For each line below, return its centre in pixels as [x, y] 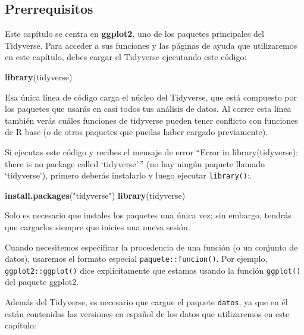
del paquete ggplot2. [42, 282]
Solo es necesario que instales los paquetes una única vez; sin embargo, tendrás [148, 215]
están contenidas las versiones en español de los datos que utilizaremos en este [147, 313]
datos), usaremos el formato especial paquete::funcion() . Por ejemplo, [136, 259]
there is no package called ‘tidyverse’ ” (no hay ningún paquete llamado [135, 163]
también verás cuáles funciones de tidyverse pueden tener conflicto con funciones [151, 120]
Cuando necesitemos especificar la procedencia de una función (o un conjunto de [151, 247]
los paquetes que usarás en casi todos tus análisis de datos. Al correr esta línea [148, 109]
